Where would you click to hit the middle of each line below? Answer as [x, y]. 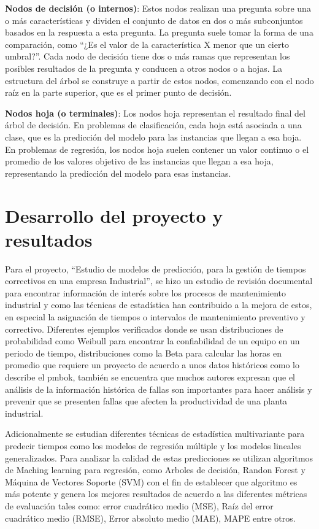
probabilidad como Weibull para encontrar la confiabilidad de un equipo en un [152, 341]
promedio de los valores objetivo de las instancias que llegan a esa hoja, [139, 161]
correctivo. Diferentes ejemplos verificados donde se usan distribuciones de [144, 329]
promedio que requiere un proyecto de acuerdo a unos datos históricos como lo [152, 365]
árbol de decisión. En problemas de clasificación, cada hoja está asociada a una [153, 125]
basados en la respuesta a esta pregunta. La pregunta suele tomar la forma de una [159, 32]
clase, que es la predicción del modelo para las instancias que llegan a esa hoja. [153, 137]
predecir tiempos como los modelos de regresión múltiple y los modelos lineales [153, 445]
